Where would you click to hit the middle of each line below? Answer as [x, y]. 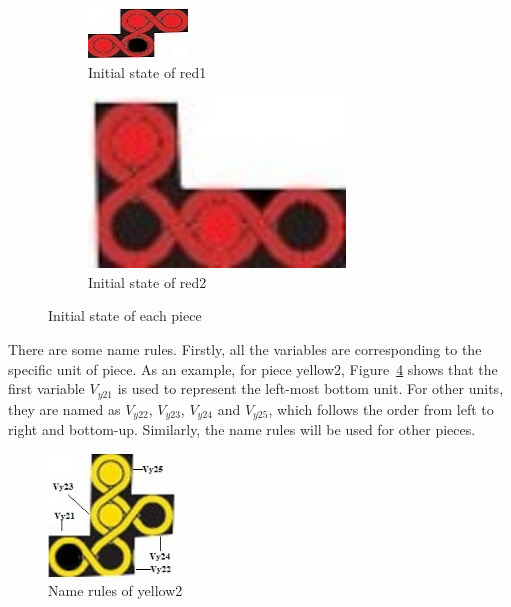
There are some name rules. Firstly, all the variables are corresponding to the [245, 348]
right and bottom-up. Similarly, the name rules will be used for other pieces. [242, 429]
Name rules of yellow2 [115, 590]
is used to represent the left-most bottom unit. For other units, [310, 388]
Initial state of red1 [147, 71]
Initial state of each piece [125, 315]
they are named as [64, 408]
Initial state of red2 [147, 281]
